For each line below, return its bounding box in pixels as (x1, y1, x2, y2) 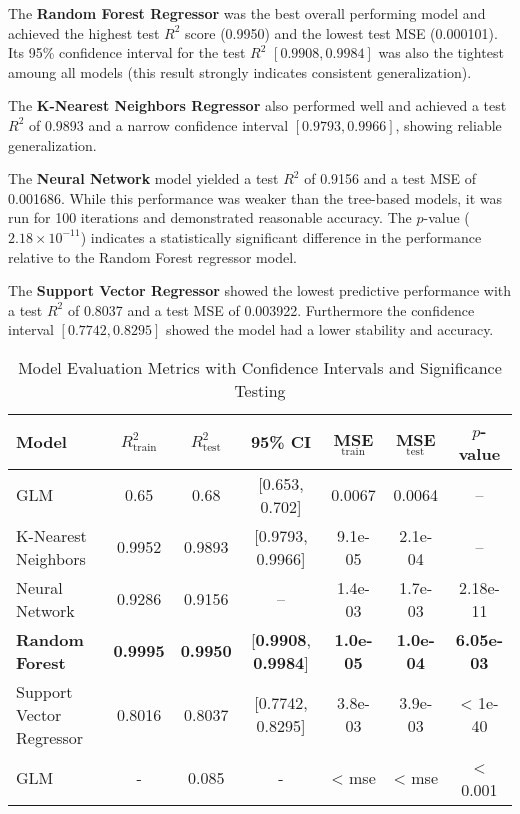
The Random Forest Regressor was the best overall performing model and (8, 3, 486, 23)
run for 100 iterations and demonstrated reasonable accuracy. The (8, 207, 412, 228)
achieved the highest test (8, 22, 160, 43)
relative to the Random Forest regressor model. (8, 246, 297, 267)
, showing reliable (395, 114, 502, 135)
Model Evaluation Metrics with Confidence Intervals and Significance (18, 355, 502, 379)
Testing (234, 378, 286, 402)
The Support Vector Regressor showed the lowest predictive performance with (8, 280, 512, 301)
